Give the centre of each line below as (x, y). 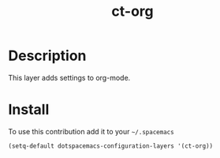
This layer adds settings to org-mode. (69, 77)
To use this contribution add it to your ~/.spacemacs (91, 131)
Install (29, 110)
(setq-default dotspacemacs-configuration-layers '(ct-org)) (111, 146)
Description (47, 56)
